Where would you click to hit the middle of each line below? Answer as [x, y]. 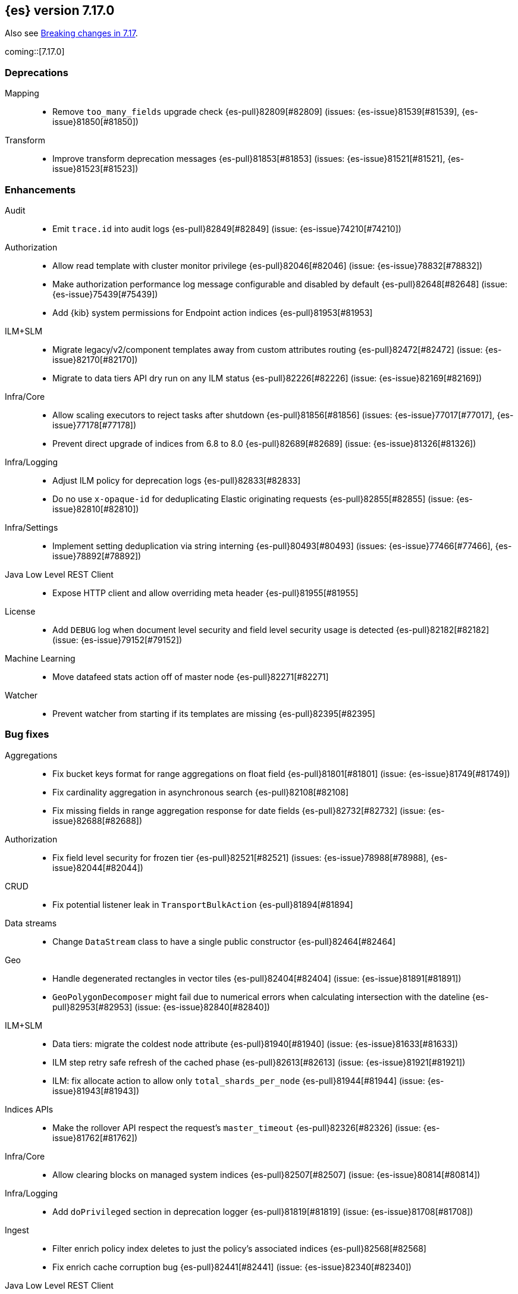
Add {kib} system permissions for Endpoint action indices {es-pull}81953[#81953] [213, 312]
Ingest [17, 1230]
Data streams [31, 923]
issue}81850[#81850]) [95, 122]
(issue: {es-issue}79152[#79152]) [117, 640]
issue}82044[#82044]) [98, 867]
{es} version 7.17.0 [60, 10]
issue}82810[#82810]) [96, 509]
